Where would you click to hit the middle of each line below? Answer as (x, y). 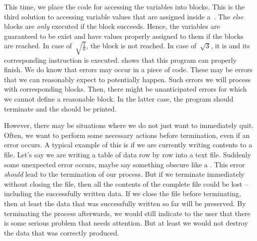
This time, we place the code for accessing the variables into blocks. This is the (125, 6)
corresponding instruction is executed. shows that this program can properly (120, 60)
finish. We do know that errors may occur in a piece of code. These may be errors (128, 69)
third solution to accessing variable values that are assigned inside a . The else (124, 16)
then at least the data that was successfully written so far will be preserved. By (125, 203)
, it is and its (230, 46)
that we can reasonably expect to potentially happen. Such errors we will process (128, 79)
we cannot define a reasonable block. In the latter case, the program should (119, 99)
